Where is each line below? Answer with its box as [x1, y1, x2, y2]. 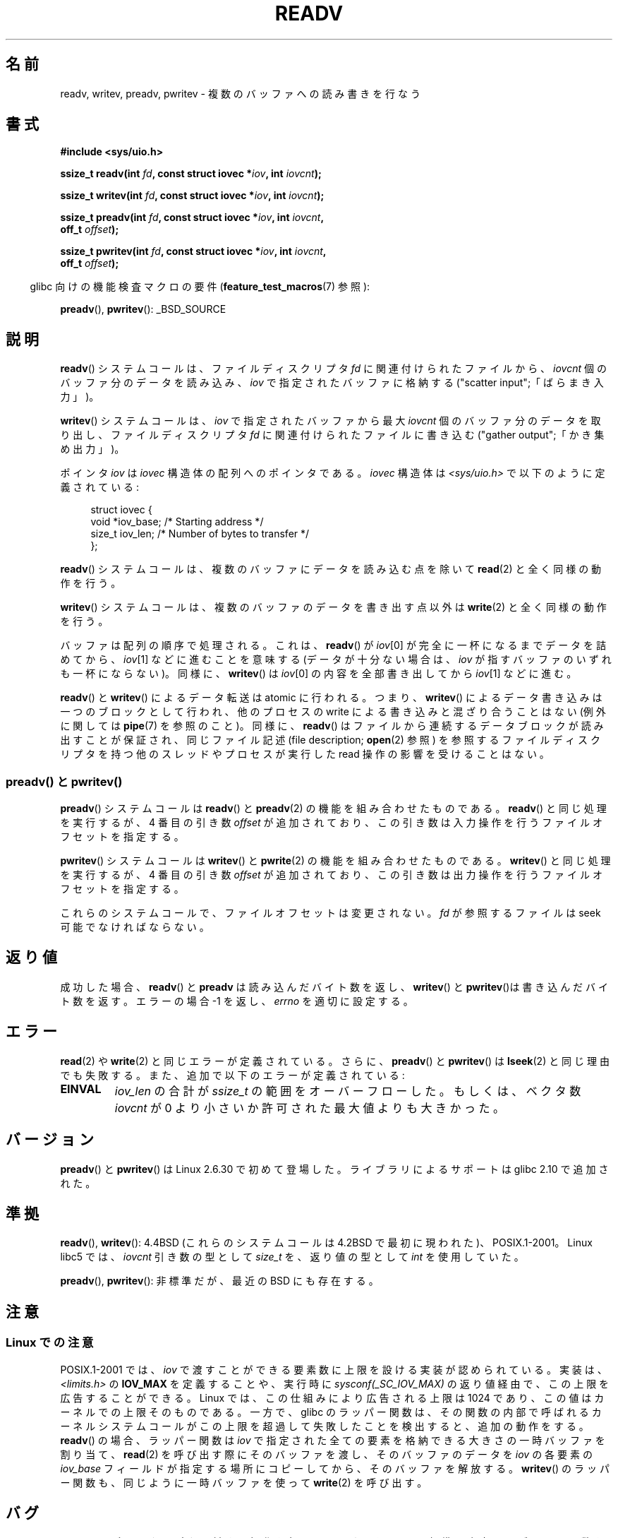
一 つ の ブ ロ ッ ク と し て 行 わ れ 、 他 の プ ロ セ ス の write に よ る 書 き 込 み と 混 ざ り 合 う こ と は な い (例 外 [60, 705, 606, 718]
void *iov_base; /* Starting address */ [90, 515, 264, 528]
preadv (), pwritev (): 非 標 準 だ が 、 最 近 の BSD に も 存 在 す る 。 [60, 1275, 379, 1287]
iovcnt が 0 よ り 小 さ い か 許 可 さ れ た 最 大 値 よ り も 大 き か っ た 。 [114, 1100, 505, 1115]
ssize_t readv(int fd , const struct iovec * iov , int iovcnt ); [60, 167, 322, 180]
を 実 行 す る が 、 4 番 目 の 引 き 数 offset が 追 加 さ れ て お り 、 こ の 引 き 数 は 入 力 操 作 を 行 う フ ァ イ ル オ [60, 816, 602, 829]
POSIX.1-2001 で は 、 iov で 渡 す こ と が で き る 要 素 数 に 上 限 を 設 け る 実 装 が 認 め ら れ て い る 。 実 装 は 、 [60, 1363, 607, 1376]
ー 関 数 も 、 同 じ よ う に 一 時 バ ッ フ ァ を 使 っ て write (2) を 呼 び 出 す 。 [60, 1476, 428, 1489]
